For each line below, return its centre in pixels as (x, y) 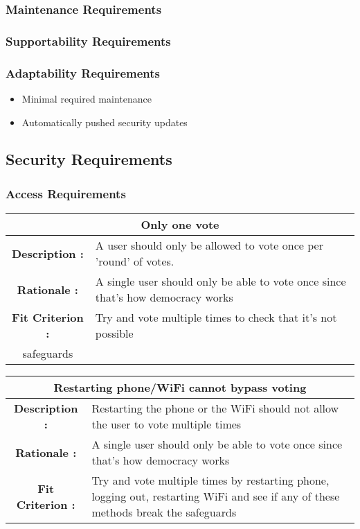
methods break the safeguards (164, 512)
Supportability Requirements (88, 41)
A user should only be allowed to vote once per (209, 245)
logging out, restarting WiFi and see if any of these (216, 496)
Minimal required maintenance (87, 98)
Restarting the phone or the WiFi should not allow (215, 408)
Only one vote (180, 225)
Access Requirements (66, 193)
